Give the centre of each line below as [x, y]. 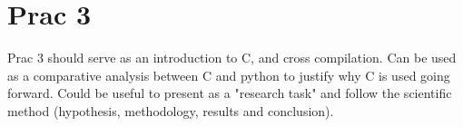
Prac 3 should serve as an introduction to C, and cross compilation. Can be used [232, 58]
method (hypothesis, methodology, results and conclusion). [171, 110]
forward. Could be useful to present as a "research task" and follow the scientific [230, 93]
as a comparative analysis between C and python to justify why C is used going [229, 75]
